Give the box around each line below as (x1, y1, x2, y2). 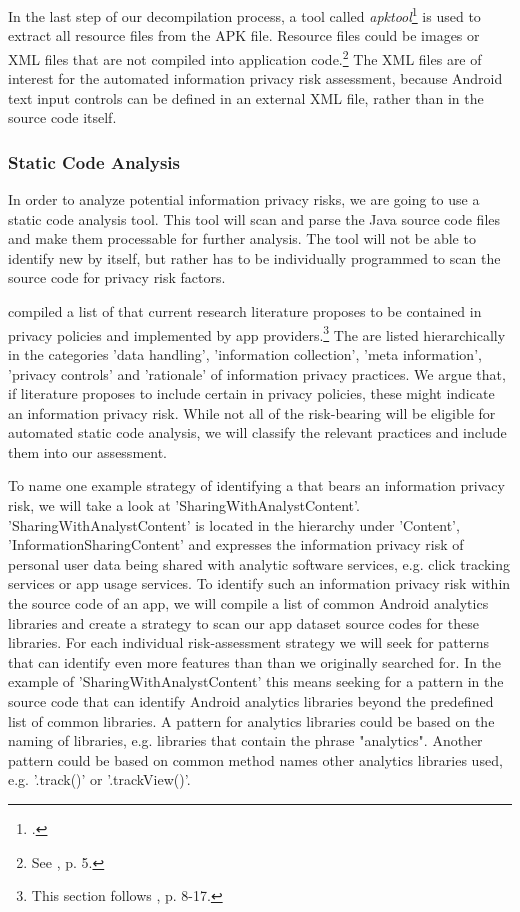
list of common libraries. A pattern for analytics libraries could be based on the (8, 710, 495, 731)
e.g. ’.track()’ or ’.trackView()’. (8, 769, 191, 790)
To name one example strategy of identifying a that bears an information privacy (8, 475, 505, 496)
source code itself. (8, 107, 117, 128)
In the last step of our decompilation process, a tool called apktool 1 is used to (8, 3, 481, 26)
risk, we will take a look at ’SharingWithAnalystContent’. (8, 495, 360, 516)
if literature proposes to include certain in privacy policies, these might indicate (8, 383, 495, 404)
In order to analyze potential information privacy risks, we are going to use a (8, 189, 480, 210)
